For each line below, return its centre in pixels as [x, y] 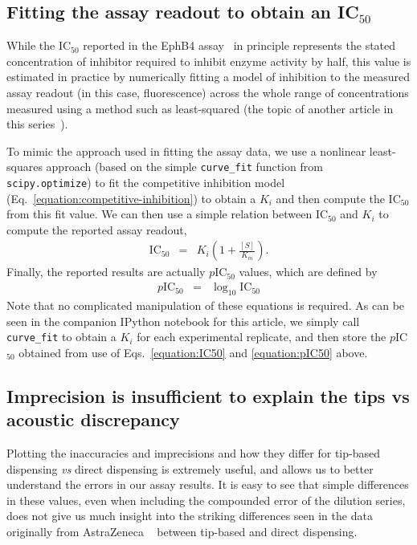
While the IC [39, 45]
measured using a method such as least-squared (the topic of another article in [200, 108]
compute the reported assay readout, [97, 229]
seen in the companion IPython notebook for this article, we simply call [183, 321]
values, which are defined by [308, 272]
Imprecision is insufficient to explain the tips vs [208, 395]
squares [25, 167]
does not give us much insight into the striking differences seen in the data [190, 516]
